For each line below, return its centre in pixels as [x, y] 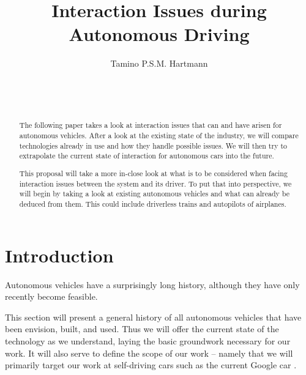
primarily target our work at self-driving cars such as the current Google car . [151, 365]
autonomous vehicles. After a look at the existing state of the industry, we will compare [159, 136]
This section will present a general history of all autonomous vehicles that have [153, 317]
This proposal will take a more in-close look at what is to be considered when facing [153, 173]
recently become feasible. [51, 296]
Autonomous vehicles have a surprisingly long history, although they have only [152, 284]
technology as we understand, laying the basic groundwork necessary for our [148, 340]
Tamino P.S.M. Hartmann [159, 63]
